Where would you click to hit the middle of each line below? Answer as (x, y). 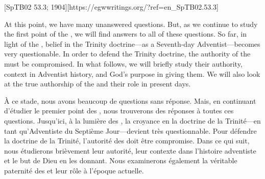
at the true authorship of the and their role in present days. (98, 84)
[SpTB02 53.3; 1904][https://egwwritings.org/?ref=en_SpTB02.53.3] (111, 7)
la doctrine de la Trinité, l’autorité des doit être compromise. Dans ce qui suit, (127, 141)
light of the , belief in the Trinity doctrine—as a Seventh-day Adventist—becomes (132, 43)
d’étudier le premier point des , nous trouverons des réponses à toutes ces (119, 111)
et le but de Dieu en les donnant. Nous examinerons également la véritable (121, 160)
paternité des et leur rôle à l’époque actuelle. (74, 170)
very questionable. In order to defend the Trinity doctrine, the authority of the (127, 54)
